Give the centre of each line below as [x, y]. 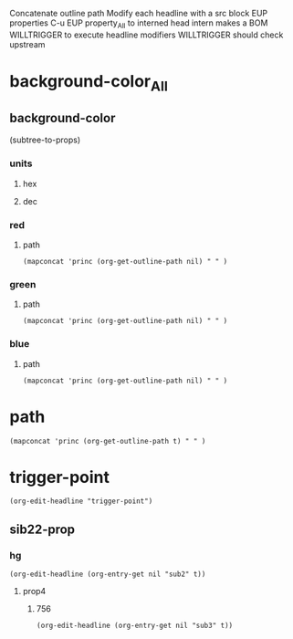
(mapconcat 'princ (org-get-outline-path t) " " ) [108, 441]
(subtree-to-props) [45, 140]
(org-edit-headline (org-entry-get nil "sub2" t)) [108, 574]
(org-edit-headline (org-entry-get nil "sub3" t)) [135, 626]
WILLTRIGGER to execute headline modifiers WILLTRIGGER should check [146, 35]
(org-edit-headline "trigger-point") [81, 501]
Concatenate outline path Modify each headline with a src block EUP [139, 13]
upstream [27, 44]
